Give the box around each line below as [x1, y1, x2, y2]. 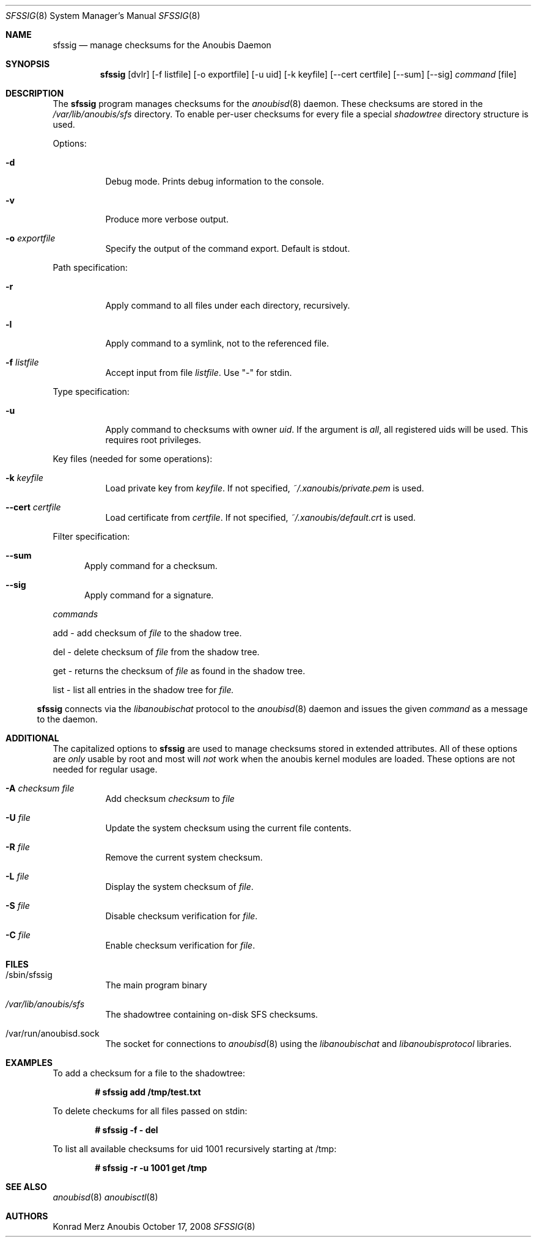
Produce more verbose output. [105, 214, 229, 224]
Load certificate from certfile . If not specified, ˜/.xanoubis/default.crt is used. [105, 512, 416, 523]
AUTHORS [6, 1211, 48, 1221]
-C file [6, 930, 31, 940]
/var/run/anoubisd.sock [6, 1028, 100, 1038]
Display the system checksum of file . [105, 881, 254, 892]
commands [53, 609, 98, 619]
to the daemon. [37, 714, 98, 724]
